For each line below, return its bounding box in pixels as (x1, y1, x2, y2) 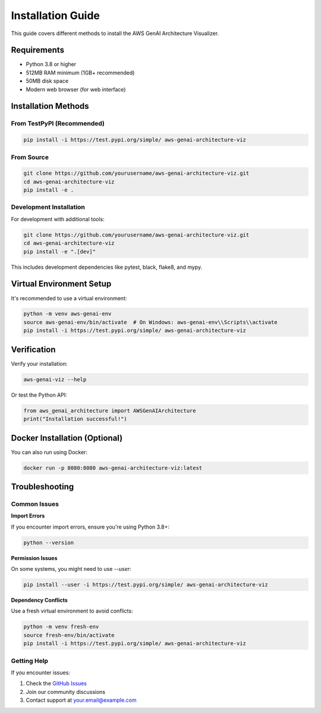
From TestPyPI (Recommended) (11, 120, 105, 128)
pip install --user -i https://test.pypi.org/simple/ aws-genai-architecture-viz (23, 582, 269, 588)
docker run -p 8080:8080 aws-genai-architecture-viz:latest (23, 464, 203, 471)
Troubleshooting (11, 482, 74, 492)
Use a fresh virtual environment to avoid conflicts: (11, 607, 133, 615)
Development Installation (11, 203, 86, 211)
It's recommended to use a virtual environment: (11, 294, 127, 301)
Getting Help (11, 657, 49, 665)
